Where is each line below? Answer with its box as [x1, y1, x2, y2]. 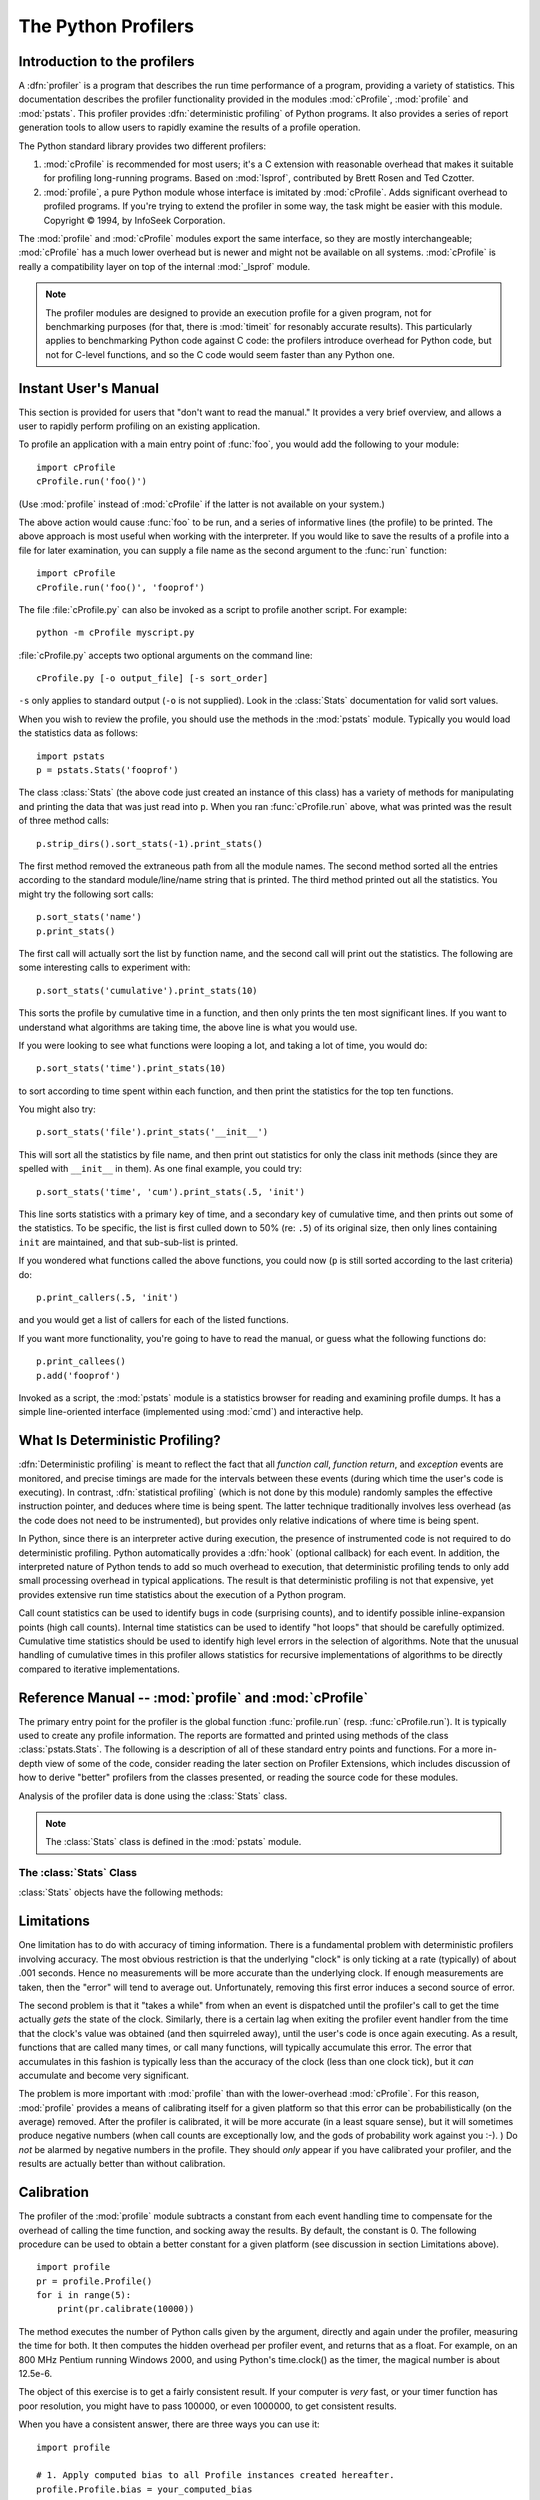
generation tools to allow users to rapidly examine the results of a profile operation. [18, 121, 361, 134]
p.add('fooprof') [36, 1370, 121, 1381]
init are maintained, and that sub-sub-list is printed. [18, 1236, 239, 1248]
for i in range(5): [36, 2290, 132, 2301]
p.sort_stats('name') [36, 911, 142, 923]
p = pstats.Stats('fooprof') [36, 765, 179, 776]
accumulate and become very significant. [18, 2069, 190, 2081]
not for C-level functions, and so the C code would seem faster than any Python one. [45, 348, 395, 360]
